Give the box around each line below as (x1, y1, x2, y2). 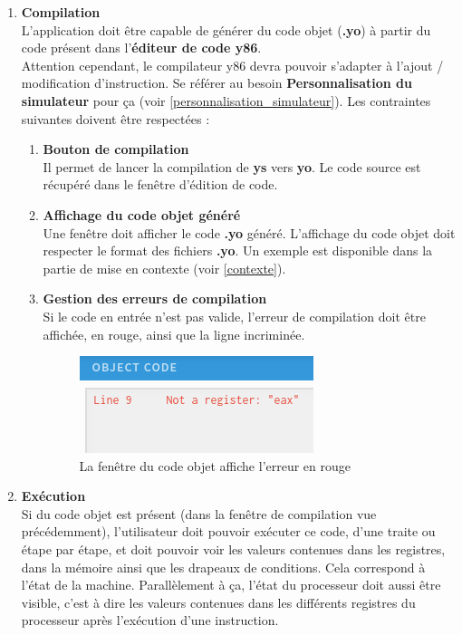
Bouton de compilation (43, 140, 189, 159)
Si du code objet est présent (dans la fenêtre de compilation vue (21, 504, 377, 523)
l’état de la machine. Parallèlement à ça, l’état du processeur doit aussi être (21, 575, 441, 594)
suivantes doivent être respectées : (21, 109, 210, 128)
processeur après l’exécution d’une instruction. (21, 611, 279, 630)
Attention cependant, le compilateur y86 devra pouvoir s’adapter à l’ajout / (21, 55, 444, 74)
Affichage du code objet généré (43, 205, 241, 224)
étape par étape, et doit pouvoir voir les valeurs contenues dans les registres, (21, 540, 446, 559)
